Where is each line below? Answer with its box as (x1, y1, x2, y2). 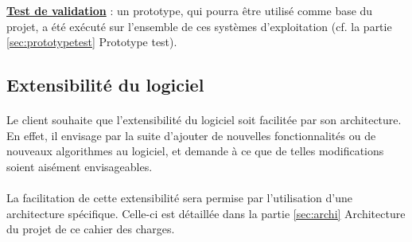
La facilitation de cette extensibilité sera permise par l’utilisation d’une (6, 189, 353, 206)
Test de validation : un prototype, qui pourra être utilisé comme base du (6, 2, 373, 18)
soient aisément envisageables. (6, 158, 153, 174)
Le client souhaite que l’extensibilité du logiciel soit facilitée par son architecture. (6, 111, 402, 128)
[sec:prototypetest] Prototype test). (6, 33, 177, 50)
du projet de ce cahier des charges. (6, 221, 175, 237)
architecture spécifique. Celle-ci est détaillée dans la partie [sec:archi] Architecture (6, 205, 406, 221)
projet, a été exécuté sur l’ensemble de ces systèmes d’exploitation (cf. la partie (6, 18, 392, 34)
